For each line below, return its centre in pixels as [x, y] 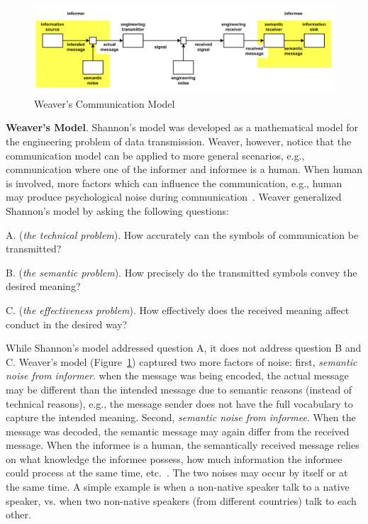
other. [18, 514]
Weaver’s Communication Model [105, 103]
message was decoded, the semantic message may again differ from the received [178, 431]
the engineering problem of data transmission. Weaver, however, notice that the [179, 141]
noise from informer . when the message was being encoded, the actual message [177, 375]
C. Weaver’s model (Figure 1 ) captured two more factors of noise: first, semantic [182, 361]
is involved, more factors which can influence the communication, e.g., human [174, 183]
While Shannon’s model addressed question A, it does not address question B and [184, 348]
